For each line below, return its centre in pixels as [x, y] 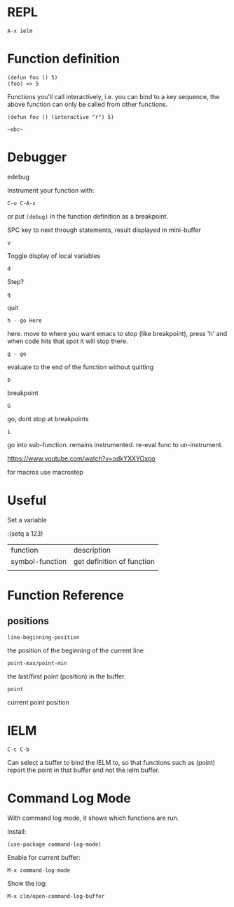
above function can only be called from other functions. [88, 104]
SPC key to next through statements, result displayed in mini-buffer [104, 230]
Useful [27, 501]
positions [28, 621]
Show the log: [27, 883]
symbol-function [39, 561]
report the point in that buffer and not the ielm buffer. [83, 770]
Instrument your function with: [51, 190]
